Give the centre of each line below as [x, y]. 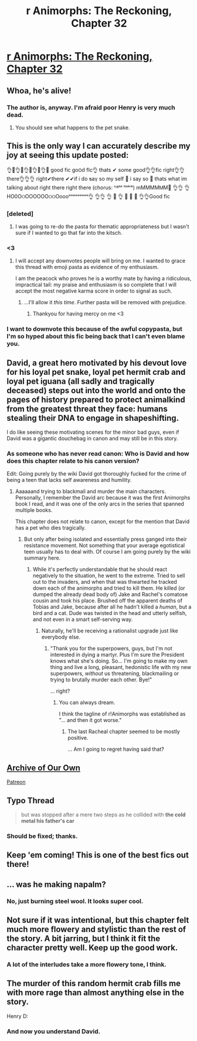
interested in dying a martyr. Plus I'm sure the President [117, 655]
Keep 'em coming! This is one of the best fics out [98, 855]
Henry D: [18, 1016]
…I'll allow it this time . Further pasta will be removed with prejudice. [105, 302]
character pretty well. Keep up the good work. [92, 948]
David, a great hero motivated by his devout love [97, 363]
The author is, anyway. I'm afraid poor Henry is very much [91, 107]
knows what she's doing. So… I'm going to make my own [119, 661]
